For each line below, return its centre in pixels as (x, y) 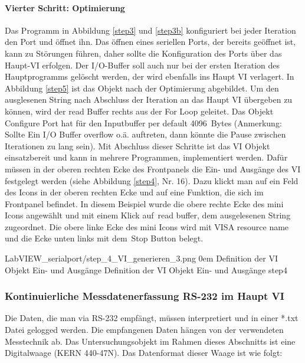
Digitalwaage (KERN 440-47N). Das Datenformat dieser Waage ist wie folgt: (144, 353)
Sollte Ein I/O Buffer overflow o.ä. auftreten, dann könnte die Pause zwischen (145, 134)
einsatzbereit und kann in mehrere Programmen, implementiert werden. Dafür (146, 157)
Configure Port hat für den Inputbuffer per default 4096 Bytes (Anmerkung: (143, 122)
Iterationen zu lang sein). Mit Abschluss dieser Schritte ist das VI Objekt (137, 145)
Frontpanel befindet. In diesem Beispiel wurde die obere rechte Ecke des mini (144, 203)
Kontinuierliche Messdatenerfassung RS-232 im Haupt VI (145, 296)
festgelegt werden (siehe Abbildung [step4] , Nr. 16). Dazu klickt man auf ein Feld (152, 180)
